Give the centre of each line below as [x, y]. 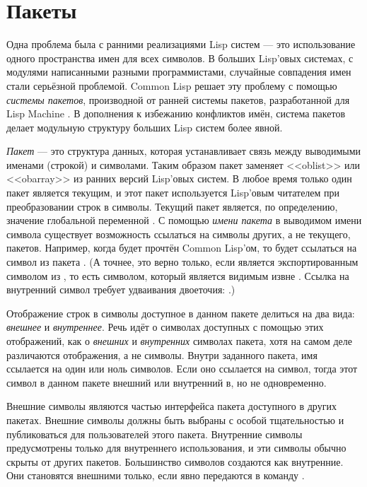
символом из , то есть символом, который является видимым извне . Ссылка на [178, 275]
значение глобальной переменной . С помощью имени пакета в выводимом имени [184, 220]
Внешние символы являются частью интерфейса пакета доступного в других [171, 406]
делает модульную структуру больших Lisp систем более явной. [145, 127]
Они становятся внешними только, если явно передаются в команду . [156, 475]
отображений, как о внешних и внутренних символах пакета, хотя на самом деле [180, 341]
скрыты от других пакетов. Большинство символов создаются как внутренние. [175, 461]
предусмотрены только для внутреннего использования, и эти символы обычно [176, 448]
